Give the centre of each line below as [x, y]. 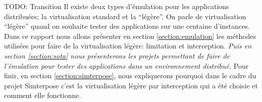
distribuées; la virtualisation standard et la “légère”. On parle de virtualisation [125, 16]
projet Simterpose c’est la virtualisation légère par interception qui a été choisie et [131, 85]
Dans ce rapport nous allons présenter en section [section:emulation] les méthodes [130, 36]
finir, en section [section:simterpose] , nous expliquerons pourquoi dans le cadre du [130, 75]
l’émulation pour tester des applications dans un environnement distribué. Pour [126, 65]
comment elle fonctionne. [43, 95]
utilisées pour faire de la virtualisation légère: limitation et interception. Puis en [128, 46]
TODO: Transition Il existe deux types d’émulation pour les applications [117, 6]
